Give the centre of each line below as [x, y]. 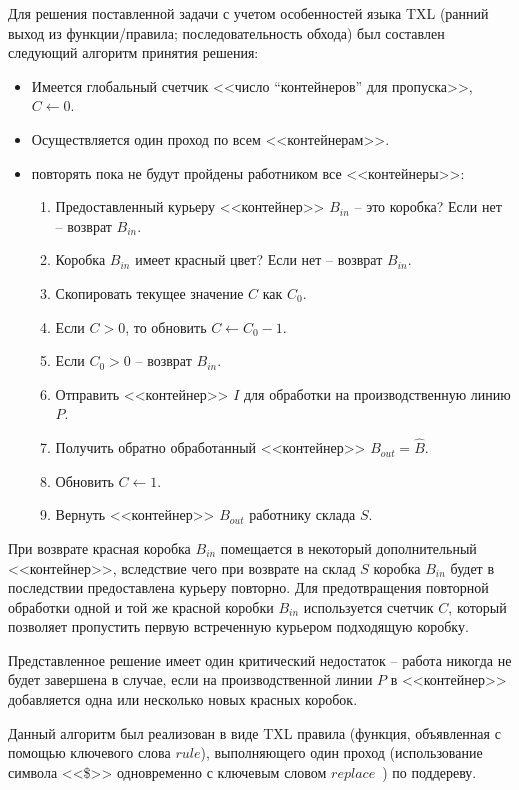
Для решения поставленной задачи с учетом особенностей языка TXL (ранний [248, 13]
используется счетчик [368, 606]
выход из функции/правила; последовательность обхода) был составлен [226, 32]
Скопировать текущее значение [149, 292]
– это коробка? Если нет [428, 206]
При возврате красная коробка [99, 547]
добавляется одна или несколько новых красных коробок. [183, 699]
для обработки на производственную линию [377, 393]
